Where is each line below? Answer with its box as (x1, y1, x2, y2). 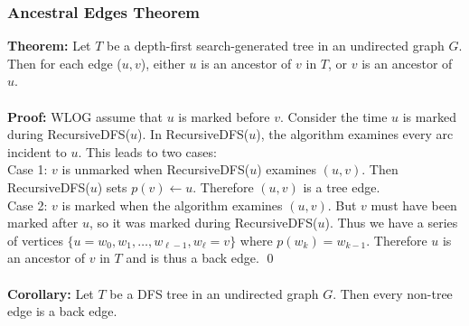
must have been (371, 195, 457, 214)
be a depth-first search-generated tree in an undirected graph (107, 36, 445, 55)
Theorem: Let (7, 36, 91, 55)
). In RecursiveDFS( (137, 125, 249, 144)
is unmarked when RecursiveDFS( (61, 160, 250, 179)
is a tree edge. (303, 177, 380, 196)
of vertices (7, 230, 63, 249)
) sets (97, 177, 127, 196)
